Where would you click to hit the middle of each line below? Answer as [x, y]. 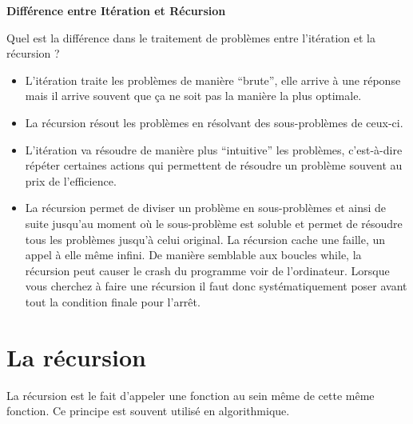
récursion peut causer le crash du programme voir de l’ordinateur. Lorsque [207, 270]
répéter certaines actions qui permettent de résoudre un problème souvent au [214, 165]
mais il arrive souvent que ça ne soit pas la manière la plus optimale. [193, 96]
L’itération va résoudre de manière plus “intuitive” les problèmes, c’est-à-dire [214, 149]
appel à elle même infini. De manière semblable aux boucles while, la [193, 255]
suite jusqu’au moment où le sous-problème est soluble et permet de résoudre [214, 223]
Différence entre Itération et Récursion [116, 10]
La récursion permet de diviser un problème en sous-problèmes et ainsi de [205, 208]
